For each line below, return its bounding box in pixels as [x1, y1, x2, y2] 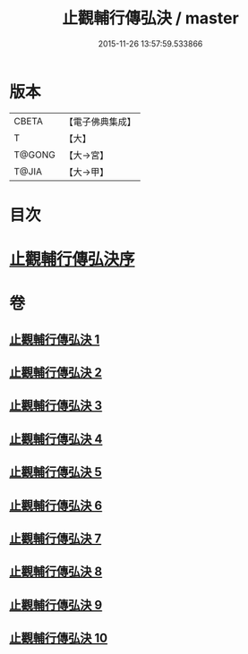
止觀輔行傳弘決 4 [9, 431, 103, 446]
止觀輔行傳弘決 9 [9, 597, 103, 613]
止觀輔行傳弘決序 [9, 250, 136, 269]
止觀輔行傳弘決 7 [9, 531, 102, 546]
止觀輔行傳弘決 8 [9, 565, 103, 580]
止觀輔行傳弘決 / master [62, 8, 239, 29]
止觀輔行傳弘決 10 [9, 631, 108, 646]
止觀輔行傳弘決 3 [9, 398, 103, 413]
